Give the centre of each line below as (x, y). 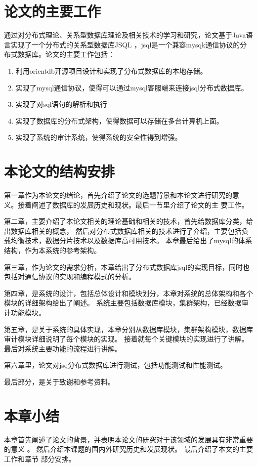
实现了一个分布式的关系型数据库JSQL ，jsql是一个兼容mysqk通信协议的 (125, 44)
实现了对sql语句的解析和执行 (61, 104)
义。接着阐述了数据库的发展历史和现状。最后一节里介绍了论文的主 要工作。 (126, 204)
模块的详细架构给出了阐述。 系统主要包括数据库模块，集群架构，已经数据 (123, 303)
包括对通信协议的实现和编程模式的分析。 (70, 276)
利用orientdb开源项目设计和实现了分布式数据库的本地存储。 (111, 70)
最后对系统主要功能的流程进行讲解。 (63, 348)
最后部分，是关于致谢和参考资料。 (59, 381)
